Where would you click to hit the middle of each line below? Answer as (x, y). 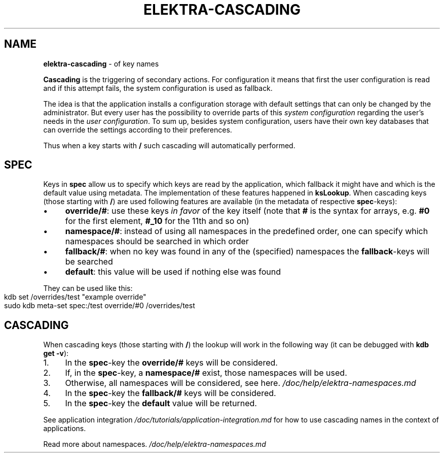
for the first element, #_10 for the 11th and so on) (157, 221)
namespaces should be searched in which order (157, 241)
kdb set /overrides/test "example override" (75, 297)
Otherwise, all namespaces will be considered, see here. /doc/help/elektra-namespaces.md (240, 383)
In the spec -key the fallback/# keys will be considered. (171, 393)
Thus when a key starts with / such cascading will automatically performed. (169, 145)
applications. (65, 429)
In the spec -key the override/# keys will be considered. (171, 363)
